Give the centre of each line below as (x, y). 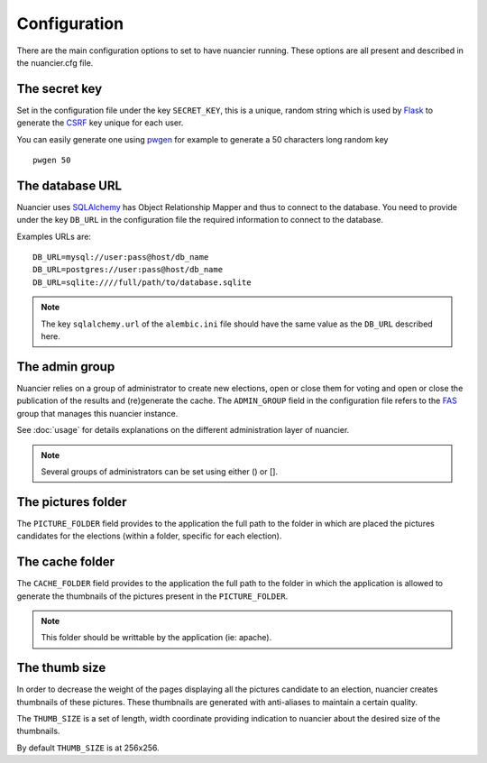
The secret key (60, 89)
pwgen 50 (52, 161)
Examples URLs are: (54, 236)
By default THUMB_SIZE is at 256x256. (88, 748)
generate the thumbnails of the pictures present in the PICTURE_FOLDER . (152, 596)
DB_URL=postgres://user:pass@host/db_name (128, 270)
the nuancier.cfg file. (55, 62)
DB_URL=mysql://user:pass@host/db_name (121, 257)
